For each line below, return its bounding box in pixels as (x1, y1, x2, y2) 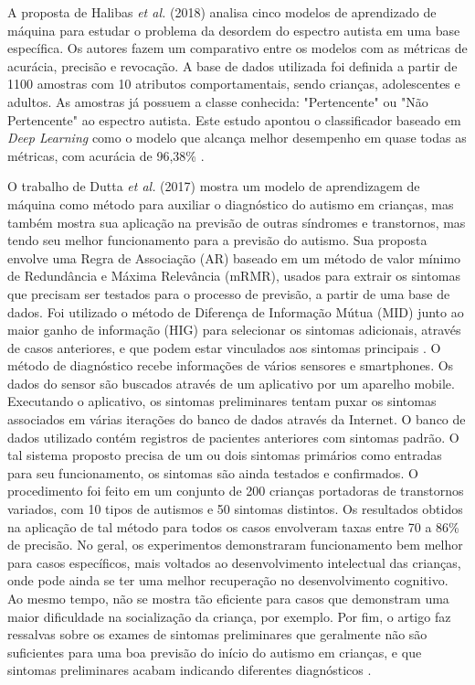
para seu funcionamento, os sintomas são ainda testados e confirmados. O (7, 463, 418, 482)
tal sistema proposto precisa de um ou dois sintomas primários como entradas (7, 445, 442, 465)
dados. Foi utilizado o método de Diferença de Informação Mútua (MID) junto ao (7, 302, 464, 321)
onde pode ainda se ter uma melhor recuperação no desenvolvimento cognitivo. (7, 571, 449, 590)
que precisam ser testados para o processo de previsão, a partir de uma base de (7, 284, 450, 303)
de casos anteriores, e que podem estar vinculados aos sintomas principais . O (7, 337, 441, 357)
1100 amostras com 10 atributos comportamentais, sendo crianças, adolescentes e (7, 74, 460, 93)
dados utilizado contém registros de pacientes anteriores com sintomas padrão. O (7, 427, 459, 446)
